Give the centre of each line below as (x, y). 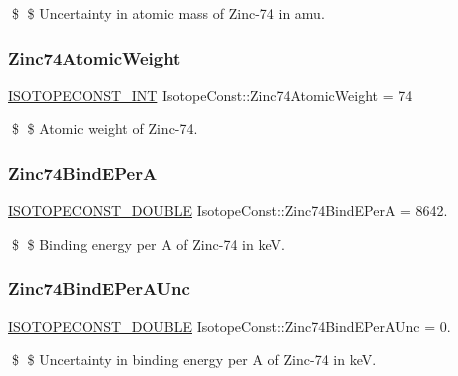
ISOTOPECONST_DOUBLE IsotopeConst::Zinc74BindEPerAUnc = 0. (229, 325)
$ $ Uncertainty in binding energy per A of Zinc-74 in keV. (194, 359)
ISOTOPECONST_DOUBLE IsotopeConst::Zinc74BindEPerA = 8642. (228, 210)
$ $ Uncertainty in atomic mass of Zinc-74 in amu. (168, 13)
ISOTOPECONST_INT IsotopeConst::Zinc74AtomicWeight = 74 (210, 94)
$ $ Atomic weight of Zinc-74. (104, 128)
